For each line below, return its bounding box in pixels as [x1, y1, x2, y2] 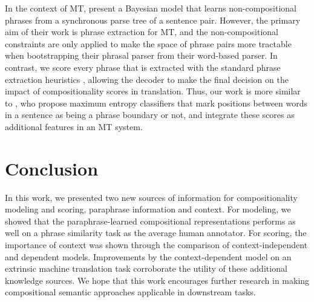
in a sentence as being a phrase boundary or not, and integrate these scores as [5, 108, 295, 121]
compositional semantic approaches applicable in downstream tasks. [5, 286, 256, 298]
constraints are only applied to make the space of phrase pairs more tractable [5, 37, 292, 50]
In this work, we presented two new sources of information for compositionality [5, 191, 298, 203]
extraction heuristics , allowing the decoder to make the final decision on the [5, 73, 289, 85]
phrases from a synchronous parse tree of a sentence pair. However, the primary [5, 13, 301, 26]
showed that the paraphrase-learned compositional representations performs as [5, 214, 296, 227]
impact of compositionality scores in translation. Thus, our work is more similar [5, 85, 301, 97]
